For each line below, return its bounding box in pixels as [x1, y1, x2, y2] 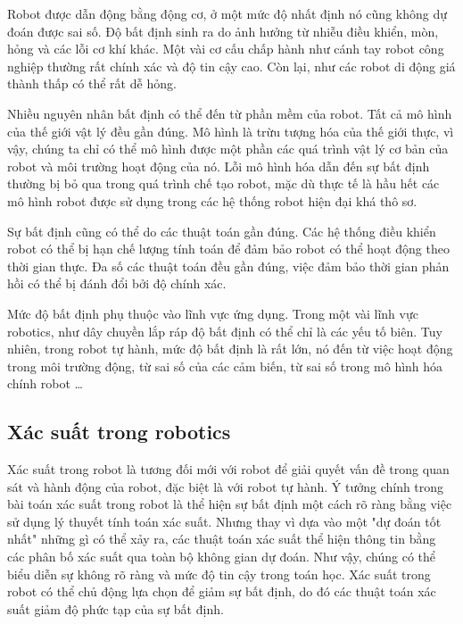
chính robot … [7, 374, 83, 393]
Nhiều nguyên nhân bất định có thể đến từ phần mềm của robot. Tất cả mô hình [7, 104, 452, 122]
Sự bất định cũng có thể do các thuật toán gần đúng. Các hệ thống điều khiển [7, 221, 436, 240]
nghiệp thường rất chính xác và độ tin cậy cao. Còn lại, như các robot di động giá [7, 56, 456, 75]
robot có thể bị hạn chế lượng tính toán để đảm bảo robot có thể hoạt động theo [7, 239, 450, 258]
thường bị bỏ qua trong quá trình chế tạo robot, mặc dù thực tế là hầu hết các [7, 174, 440, 193]
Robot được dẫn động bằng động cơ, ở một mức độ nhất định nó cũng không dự [7, 4, 447, 22]
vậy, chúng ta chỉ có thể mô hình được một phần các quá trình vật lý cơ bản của [7, 139, 449, 158]
